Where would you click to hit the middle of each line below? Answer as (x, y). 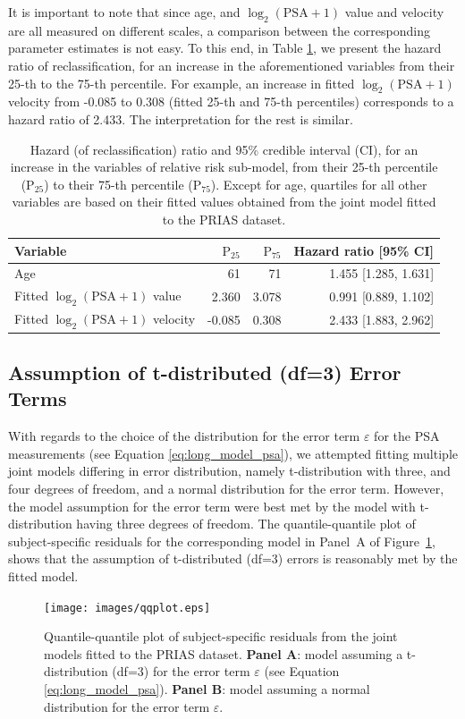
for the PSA (407, 436)
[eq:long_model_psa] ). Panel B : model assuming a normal (207, 688)
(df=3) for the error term (181, 671)
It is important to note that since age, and (124, 12)
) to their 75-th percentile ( (118, 184)
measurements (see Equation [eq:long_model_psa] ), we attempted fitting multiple (233, 453)
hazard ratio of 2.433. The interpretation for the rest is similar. (181, 118)
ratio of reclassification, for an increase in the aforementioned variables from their (232, 65)
